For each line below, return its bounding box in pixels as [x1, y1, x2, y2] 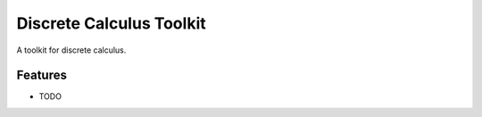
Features [16, 68, 67, 83]
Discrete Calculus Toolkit [16, 13, 206, 33]
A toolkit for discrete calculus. [16, 45, 127, 55]
